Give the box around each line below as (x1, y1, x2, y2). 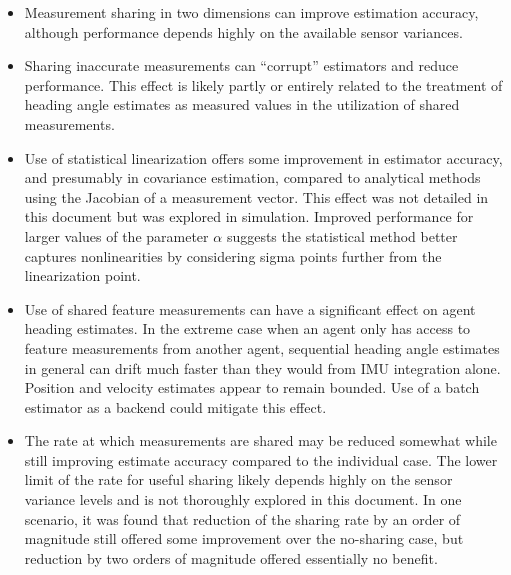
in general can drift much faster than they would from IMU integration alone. (24, 357, 501, 378)
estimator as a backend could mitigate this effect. (24, 396, 327, 417)
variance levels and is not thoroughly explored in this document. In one (24, 489, 462, 510)
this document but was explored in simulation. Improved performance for (24, 206, 474, 227)
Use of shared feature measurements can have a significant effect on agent (24, 298, 476, 319)
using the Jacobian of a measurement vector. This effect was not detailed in (24, 186, 489, 207)
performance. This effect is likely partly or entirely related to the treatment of (24, 74, 503, 95)
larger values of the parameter (24, 225, 209, 246)
